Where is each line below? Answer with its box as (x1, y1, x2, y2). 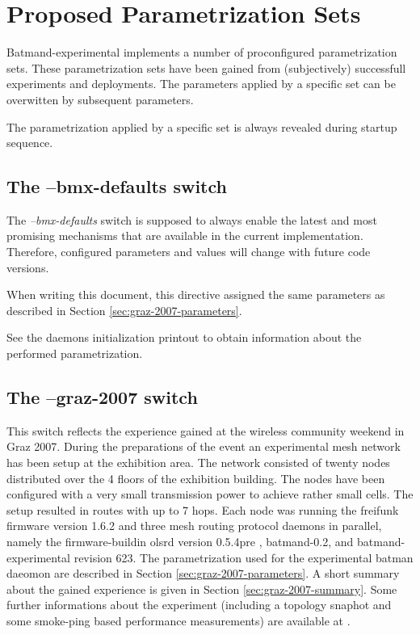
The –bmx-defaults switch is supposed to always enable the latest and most (6, 211, 377, 228)
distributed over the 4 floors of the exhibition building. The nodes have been (6, 469, 385, 486)
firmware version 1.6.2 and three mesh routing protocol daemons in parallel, (6, 517, 382, 534)
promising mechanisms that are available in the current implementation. (6, 227, 363, 244)
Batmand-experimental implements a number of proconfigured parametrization (6, 44, 397, 61)
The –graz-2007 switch (6, 385, 198, 410)
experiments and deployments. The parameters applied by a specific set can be (6, 75, 396, 92)
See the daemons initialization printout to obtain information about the (6, 329, 362, 346)
